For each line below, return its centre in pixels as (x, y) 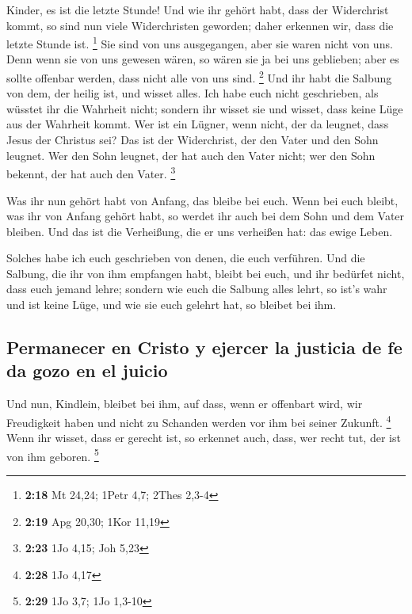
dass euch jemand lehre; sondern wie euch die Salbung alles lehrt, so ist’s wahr (197, 289)
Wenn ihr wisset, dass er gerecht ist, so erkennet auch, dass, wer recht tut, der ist (204, 438)
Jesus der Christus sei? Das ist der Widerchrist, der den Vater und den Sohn (193, 140)
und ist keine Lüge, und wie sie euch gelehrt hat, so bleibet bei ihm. (172, 305)
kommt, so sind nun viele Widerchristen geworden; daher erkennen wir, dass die (200, 25)
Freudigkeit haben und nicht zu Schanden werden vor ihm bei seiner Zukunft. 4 (199, 421)
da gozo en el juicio (87, 370)
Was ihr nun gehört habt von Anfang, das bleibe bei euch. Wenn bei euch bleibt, (202, 200)
